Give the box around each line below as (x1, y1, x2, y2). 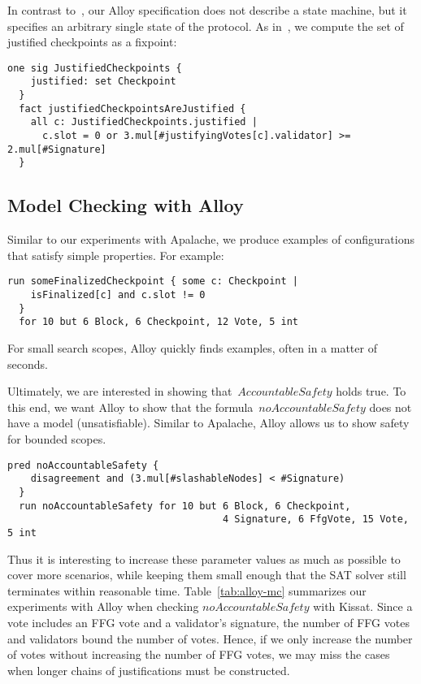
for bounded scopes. (7, 431, 106, 448)
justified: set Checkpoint (30, 76, 176, 88)
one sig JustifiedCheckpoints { (7, 62, 182, 74)
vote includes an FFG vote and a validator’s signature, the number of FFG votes (7, 613, 410, 630)
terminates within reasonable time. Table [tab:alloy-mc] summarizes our (7, 582, 367, 599)
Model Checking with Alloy (7, 193, 244, 218)
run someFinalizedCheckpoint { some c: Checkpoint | (7, 275, 298, 288)
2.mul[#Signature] (7, 143, 106, 155)
